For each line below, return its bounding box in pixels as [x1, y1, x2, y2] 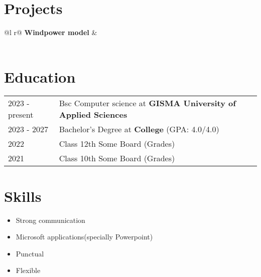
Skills [4, 185, 42, 206]
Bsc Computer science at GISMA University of [59, 97, 236, 109]
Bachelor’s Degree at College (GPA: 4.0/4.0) [59, 123, 219, 135]
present [8, 109, 34, 121]
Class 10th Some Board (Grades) [59, 152, 175, 164]
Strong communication [16, 214, 85, 225]
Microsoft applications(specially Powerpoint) [16, 231, 153, 242]
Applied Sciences [59, 109, 127, 121]
